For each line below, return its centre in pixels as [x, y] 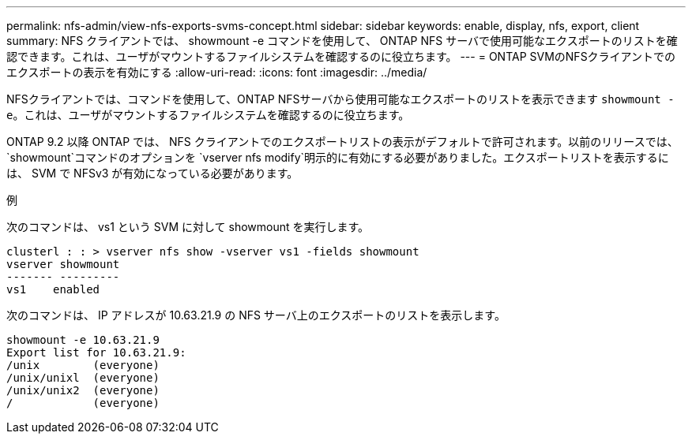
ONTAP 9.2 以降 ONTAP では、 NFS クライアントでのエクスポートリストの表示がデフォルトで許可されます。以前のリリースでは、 [342, 142]
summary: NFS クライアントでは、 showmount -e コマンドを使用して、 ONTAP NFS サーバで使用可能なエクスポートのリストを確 [342, 41]
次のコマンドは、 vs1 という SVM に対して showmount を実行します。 [188, 227]
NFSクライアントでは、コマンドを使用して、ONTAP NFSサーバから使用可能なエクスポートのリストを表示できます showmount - [340, 99]
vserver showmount [63, 264]
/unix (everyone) [83, 365]
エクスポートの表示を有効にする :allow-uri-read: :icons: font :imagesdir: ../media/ [217, 72]
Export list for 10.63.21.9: [96, 352]
